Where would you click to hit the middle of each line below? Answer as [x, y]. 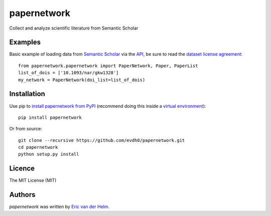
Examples [25, 42]
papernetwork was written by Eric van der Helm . [59, 207]
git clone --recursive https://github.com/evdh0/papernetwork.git [102, 140]
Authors [22, 195]
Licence [22, 169]
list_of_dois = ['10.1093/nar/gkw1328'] [69, 73]
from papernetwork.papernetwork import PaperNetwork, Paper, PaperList [108, 66]
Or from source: [26, 129]
